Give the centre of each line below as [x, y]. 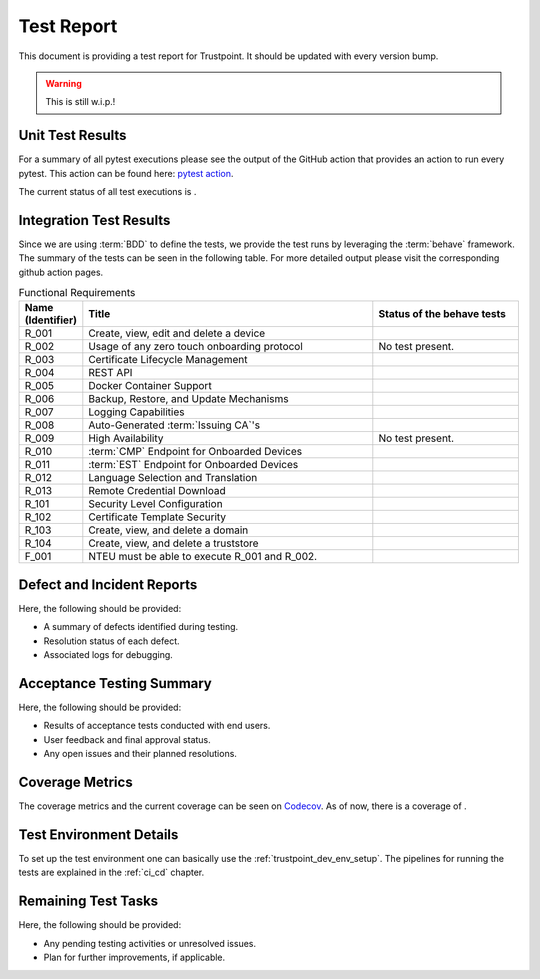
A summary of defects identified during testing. [141, 627]
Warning [63, 83]
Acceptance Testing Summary [115, 683]
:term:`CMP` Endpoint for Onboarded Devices [195, 452]
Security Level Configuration [156, 504]
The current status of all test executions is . [107, 192]
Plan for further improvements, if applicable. [134, 957]
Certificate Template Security [157, 517]
